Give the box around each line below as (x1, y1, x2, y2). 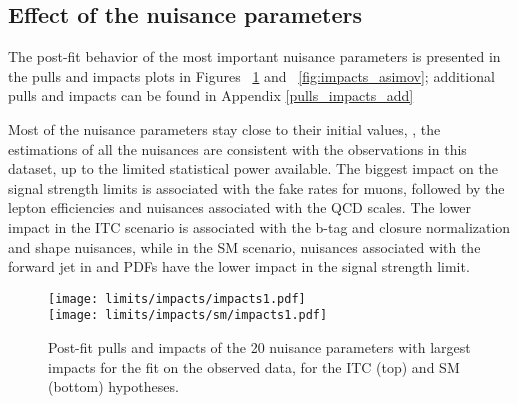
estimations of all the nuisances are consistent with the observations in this (8, 138, 467, 159)
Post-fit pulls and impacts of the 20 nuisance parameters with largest (48, 337, 471, 358)
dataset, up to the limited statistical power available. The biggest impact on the (8, 158, 498, 179)
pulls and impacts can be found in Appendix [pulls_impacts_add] (8, 85, 414, 106)
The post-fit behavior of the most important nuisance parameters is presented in (8, 46, 501, 67)
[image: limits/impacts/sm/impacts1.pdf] (48, 308, 328, 323)
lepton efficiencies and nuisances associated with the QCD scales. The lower (8, 197, 472, 218)
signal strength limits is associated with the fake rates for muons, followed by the (8, 177, 505, 198)
